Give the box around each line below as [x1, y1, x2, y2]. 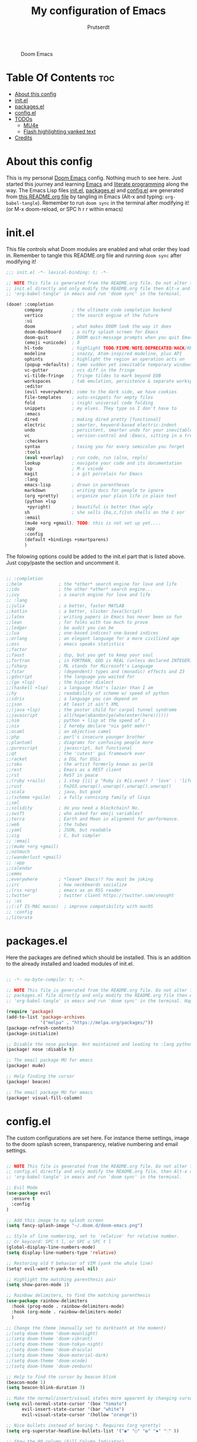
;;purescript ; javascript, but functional [6, 745, 133, 751]
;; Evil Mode [6, 1185, 38, 1191]
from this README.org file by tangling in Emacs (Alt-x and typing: [6, 193, 164, 200]
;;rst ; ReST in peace [6, 772, 98, 779]
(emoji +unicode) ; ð [24, 340, 80, 346]
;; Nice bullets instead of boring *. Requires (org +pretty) [6, 1422, 161, 1428]
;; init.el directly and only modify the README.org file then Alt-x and [6, 285, 191, 292]
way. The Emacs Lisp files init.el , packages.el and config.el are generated [6, 186, 184, 193]
